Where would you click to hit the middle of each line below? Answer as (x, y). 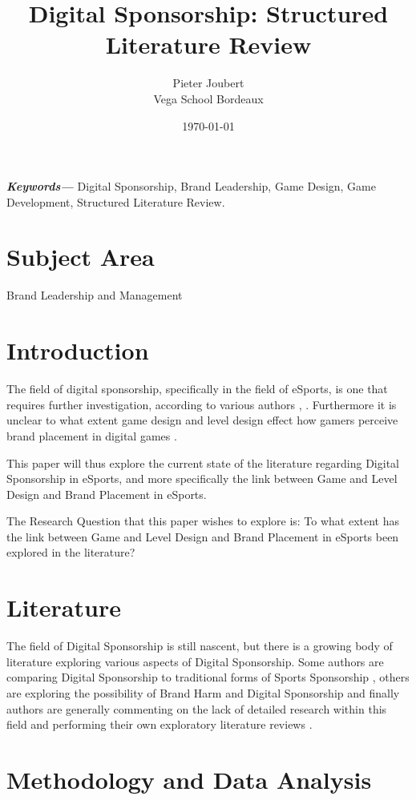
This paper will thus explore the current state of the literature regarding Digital (203, 462)
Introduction (78, 350)
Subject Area (81, 257)
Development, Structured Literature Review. (116, 201)
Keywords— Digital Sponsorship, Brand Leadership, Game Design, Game (191, 186)
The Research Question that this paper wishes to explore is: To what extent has (203, 521)
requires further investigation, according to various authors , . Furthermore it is (202, 404)
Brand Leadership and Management (95, 295)
